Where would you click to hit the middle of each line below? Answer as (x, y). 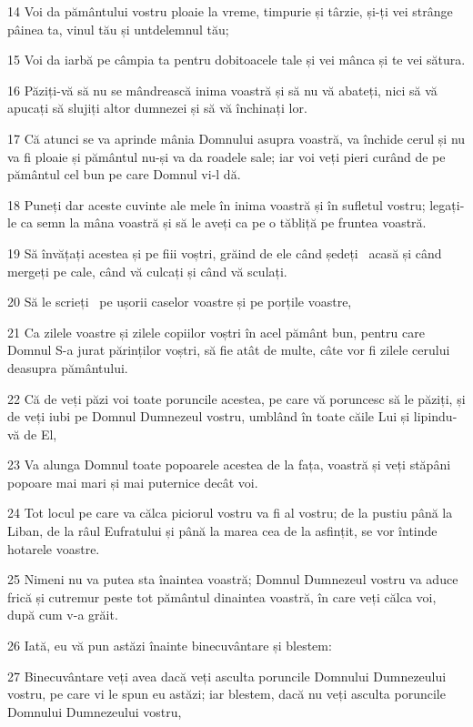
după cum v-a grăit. (63, 615)
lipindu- (435, 416)
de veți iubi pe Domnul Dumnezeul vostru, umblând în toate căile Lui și (209, 416)
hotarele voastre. (54, 548)
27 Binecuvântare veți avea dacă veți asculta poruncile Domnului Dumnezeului (227, 676)
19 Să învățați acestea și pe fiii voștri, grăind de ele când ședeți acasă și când (225, 252)
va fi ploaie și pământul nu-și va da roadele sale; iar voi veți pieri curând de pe (226, 156)
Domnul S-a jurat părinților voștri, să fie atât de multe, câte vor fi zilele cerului (229, 350)
